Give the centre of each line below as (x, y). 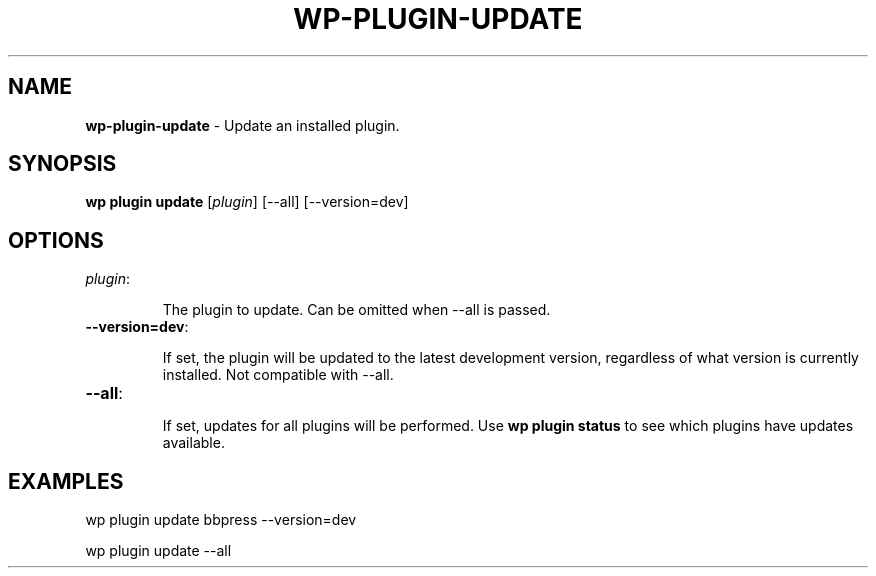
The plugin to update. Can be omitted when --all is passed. (356, 310)
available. (193, 443)
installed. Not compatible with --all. (278, 375)
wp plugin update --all (158, 551)
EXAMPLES (66, 481)
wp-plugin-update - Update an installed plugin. (242, 125)
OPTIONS (56, 240)
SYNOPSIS (62, 164)
